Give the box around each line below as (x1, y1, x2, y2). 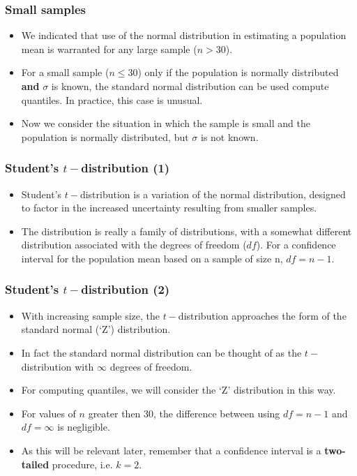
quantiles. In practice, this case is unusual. (21, 92, 203, 107)
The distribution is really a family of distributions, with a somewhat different (21, 223, 352, 238)
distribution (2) (81, 281, 170, 298)
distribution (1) (81, 159, 170, 177)
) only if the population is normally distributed (137, 65, 339, 80)
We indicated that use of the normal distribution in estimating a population (21, 28, 347, 43)
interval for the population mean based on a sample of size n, (21, 251, 283, 265)
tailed (21, 456, 50, 471)
